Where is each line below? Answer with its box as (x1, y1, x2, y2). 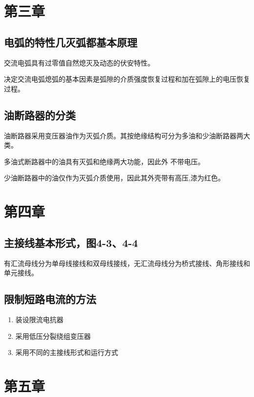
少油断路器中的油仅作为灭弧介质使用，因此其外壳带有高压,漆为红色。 (4, 173, 225, 183)
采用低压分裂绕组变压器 (15, 331, 91, 341)
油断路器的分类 (4, 107, 76, 122)
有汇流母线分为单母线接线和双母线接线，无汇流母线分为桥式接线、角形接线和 (4, 258, 250, 268)
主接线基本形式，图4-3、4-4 (4, 235, 138, 250)
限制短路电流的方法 (4, 291, 96, 307)
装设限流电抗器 (15, 314, 63, 324)
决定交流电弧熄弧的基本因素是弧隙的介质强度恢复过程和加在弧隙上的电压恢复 (4, 74, 250, 84)
